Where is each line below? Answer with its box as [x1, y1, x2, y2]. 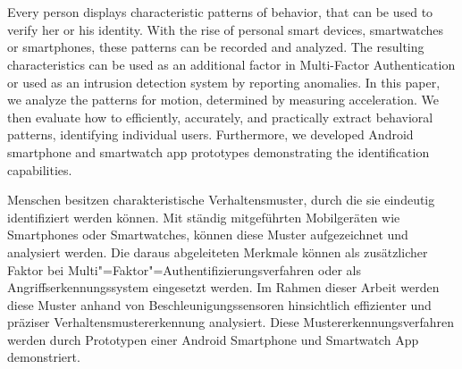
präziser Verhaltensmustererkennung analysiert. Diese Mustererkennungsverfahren [7, 313, 455, 331]
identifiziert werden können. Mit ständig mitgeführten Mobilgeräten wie [7, 207, 400, 226]
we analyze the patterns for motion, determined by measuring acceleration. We [7, 90, 439, 109]
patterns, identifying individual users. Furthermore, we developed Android [7, 125, 414, 144]
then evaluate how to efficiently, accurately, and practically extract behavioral [7, 107, 433, 126]
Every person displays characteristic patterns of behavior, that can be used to [7, 3, 433, 21]
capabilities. [7, 160, 72, 179]
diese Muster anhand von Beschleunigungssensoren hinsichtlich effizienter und [7, 295, 432, 314]
